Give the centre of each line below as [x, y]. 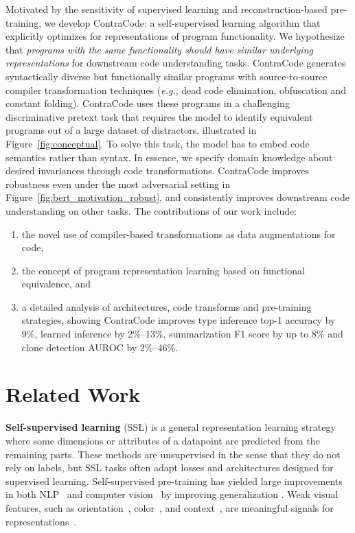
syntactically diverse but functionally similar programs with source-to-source [167, 76]
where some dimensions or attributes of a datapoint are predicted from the [163, 440]
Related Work [73, 394]
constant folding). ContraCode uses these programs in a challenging [148, 103]
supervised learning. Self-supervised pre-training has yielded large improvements [174, 481]
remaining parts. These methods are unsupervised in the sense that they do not [173, 454]
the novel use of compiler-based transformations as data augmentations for [179, 234]
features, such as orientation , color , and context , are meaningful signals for [170, 507]
